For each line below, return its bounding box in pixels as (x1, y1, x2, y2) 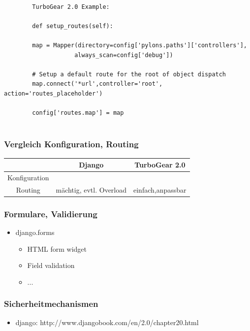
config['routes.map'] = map (32, 109, 124, 117)
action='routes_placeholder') (4, 90, 103, 97)
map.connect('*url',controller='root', (32, 80, 163, 88)
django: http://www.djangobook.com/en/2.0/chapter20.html (15, 317, 199, 327)
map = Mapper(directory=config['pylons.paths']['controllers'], (32, 41, 247, 49)
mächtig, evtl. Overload (56, 184, 127, 195)
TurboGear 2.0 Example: (32, 3, 110, 10)
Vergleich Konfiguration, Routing (4, 138, 139, 150)
